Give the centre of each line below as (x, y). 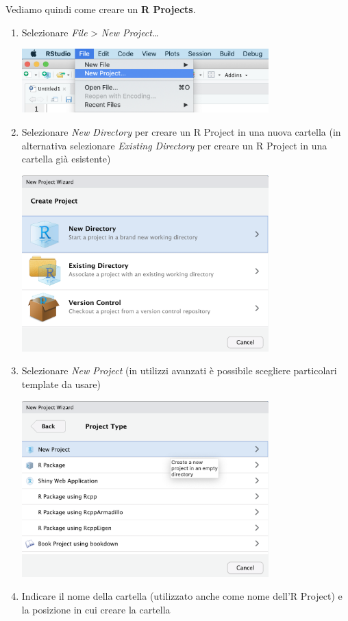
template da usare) (61, 384)
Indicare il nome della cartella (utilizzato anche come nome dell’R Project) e (182, 596)
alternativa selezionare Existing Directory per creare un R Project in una (174, 145)
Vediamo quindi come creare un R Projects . (101, 9)
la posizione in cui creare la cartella (96, 609)
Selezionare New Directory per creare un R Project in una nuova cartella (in (181, 131)
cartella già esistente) (66, 159)
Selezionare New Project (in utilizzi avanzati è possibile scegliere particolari (179, 370)
